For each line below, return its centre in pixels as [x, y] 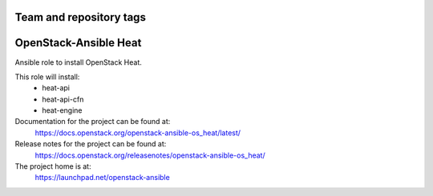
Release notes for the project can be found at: [91, 144]
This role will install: [47, 77]
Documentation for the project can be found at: [93, 122]
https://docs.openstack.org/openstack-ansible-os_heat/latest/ [138, 133]
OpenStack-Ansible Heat [78, 43]
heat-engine [63, 110]
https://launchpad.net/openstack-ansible [102, 178]
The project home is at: [53, 166]
